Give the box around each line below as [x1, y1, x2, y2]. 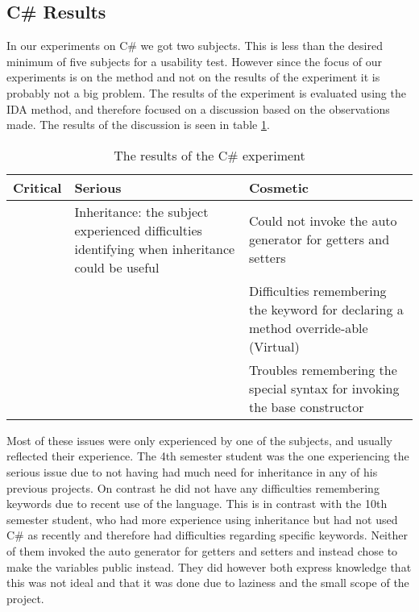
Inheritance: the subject [74, 202, 209, 221]
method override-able [249, 318, 368, 337]
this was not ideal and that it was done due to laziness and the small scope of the [6, 574, 409, 591]
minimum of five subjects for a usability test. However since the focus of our [6, 52, 383, 69]
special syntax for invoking [249, 378, 400, 398]
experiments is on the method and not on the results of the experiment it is [6, 69, 380, 85]
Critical [13, 177, 62, 197]
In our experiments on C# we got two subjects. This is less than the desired [6, 37, 383, 54]
